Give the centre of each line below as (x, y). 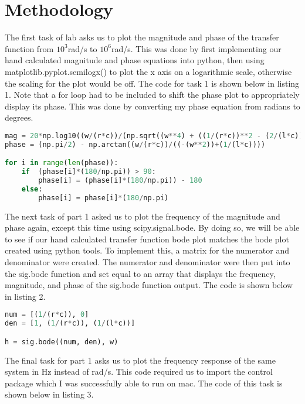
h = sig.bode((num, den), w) (62, 342)
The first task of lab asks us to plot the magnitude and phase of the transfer (142, 37)
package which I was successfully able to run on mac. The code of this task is (144, 383)
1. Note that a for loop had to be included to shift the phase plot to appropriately (152, 95)
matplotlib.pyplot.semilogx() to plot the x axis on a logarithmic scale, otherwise (148, 71)
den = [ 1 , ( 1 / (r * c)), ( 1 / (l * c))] (70, 323)
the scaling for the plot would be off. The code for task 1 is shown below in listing (152, 83)
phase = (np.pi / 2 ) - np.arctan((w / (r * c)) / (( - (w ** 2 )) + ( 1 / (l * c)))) (135, 144)
